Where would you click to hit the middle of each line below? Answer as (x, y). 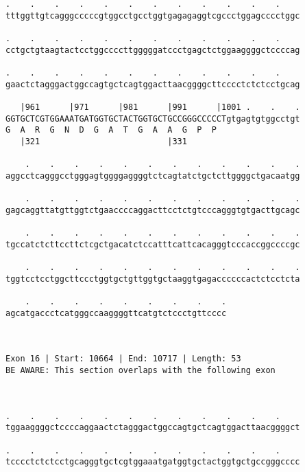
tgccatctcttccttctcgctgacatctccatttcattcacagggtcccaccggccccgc (153, 244)
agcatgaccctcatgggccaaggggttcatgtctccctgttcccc (116, 313)
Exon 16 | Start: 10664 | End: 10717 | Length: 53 (123, 359)
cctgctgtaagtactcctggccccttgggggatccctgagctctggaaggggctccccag (153, 50)
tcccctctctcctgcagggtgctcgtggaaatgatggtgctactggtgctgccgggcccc (153, 462)
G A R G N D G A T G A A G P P (111, 130)
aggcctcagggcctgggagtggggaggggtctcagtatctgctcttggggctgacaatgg (153, 176)
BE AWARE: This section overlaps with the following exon (141, 370)
